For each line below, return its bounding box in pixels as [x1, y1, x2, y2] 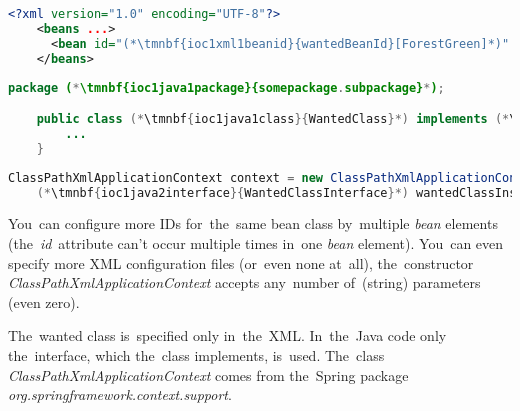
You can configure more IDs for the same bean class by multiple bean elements [8, 213, 498, 234]
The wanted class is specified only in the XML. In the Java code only [8, 325, 447, 346]
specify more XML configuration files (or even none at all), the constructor [8, 252, 474, 273]
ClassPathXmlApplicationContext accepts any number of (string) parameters [8, 272, 481, 293]
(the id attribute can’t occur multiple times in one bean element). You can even [8, 233, 504, 253]
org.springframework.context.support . [8, 384, 232, 405]
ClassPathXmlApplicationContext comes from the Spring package [8, 364, 409, 385]
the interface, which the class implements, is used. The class [8, 344, 385, 365]
